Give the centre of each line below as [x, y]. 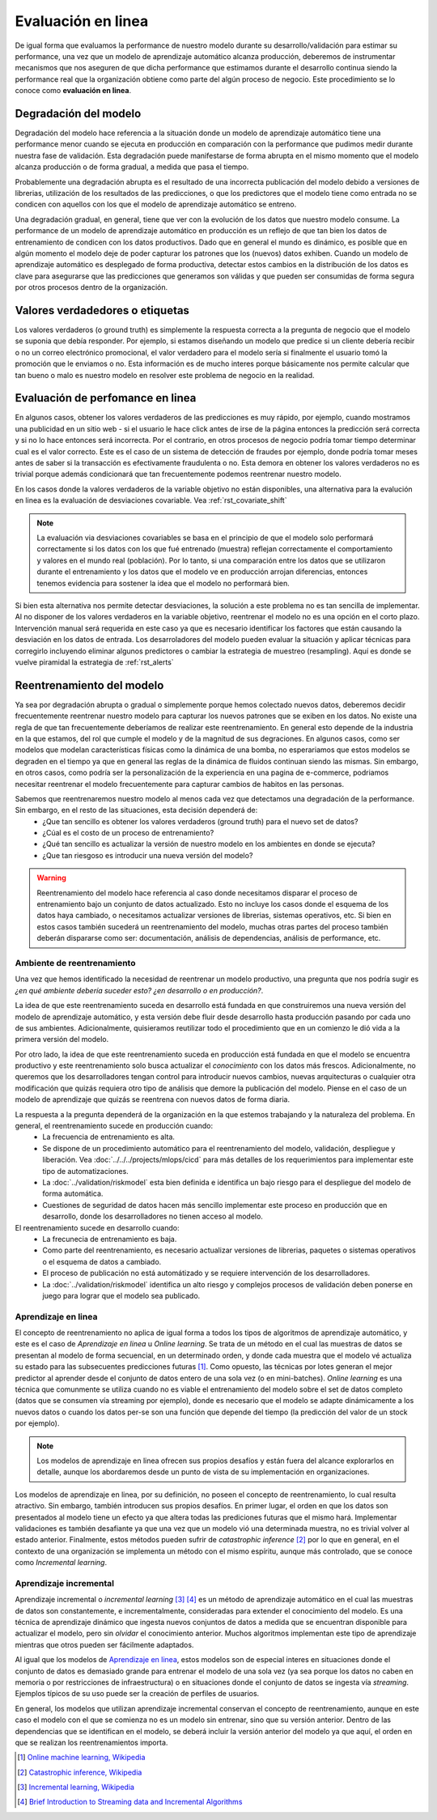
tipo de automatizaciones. [85, 1171]
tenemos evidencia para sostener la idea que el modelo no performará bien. [163, 583]
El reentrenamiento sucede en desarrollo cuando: [97, 1227]
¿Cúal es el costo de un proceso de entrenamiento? [128, 833]
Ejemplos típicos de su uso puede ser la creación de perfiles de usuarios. [137, 1694]
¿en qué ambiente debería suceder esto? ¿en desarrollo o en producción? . [139, 990]
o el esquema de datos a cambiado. [102, 1261]
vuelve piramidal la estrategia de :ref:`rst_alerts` [94, 662]
